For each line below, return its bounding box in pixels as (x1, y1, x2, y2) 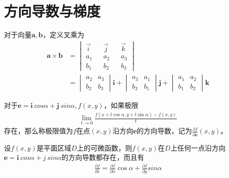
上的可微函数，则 (77, 142, 132, 153)
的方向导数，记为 (136, 126, 192, 136)
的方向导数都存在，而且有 (61, 152, 144, 162)
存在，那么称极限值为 (4, 126, 73, 136)
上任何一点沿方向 (170, 142, 226, 153)
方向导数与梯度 (4, 1, 101, 21)
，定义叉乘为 (43, 29, 85, 40)
